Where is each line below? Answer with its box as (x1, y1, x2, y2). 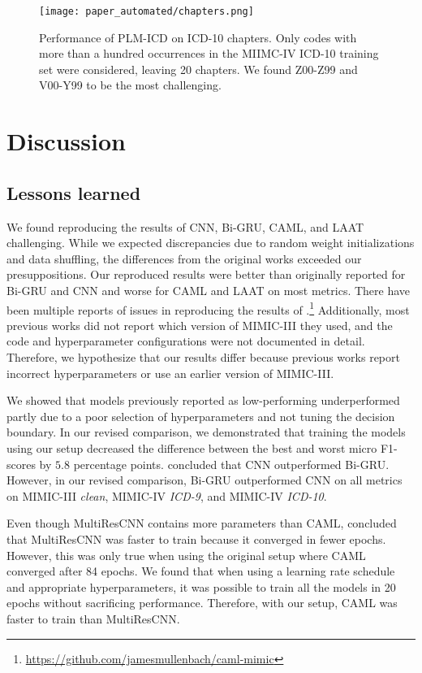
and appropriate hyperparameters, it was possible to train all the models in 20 (6, 578, 396, 595)
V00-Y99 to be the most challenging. (39, 76, 222, 93)
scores (6, 455, 36, 472)
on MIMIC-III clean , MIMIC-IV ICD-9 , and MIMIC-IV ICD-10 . (6, 487, 327, 504)
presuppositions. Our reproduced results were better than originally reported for (6, 266, 406, 283)
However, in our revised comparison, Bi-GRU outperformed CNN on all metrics (6, 471, 403, 488)
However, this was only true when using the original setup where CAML (6, 546, 366, 563)
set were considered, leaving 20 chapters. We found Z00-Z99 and (39, 60, 358, 77)
